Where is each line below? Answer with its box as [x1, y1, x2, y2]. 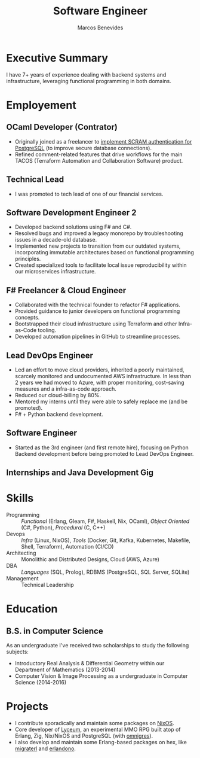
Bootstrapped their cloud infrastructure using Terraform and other [14, 320, 177, 327]
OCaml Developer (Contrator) [6, 122, 118, 132]
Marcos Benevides [77, 24, 124, 31]
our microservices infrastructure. [14, 268, 97, 275]
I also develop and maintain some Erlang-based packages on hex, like [14, 739, 187, 746]
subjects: [6, 648, 29, 656]
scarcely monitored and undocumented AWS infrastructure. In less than [14, 372, 192, 379]
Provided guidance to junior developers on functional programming [14, 308, 180, 315]
